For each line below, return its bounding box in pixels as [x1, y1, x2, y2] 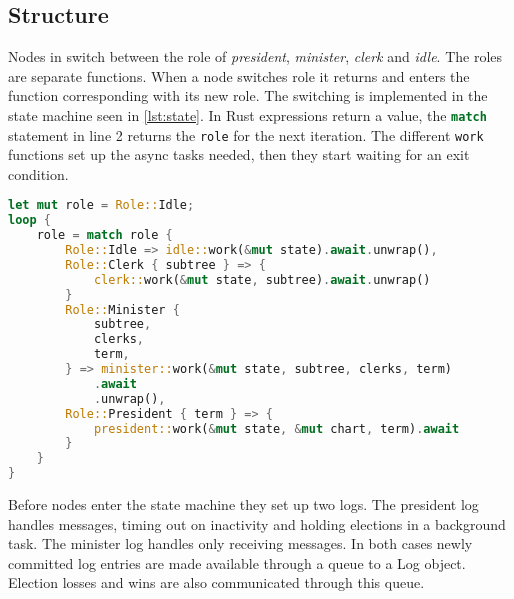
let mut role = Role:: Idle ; [8, 198, 195, 213]
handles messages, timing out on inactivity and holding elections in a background [8, 513, 506, 534]
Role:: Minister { [65, 302, 180, 317]
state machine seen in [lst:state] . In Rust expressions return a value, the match [8, 104, 487, 125]
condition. [8, 163, 69, 184]
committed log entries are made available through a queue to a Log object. [8, 552, 466, 573]
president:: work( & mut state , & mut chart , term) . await [93, 421, 460, 436]
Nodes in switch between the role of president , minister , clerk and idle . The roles [8, 46, 503, 67]
